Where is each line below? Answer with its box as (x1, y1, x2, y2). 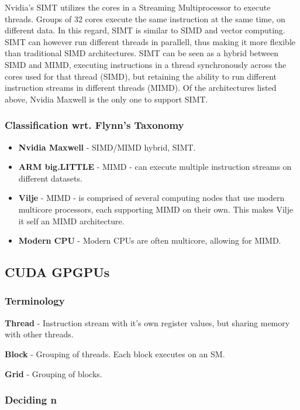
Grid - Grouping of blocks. (5, 367, 102, 380)
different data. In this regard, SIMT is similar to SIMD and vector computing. (5, 24, 285, 36)
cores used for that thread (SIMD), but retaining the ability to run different (5, 70, 277, 82)
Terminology (5, 293, 65, 308)
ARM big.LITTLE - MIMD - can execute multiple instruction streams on (18, 160, 292, 173)
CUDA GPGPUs (5, 263, 110, 281)
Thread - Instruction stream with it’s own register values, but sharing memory (5, 316, 290, 329)
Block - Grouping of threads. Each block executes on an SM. (5, 347, 225, 360)
